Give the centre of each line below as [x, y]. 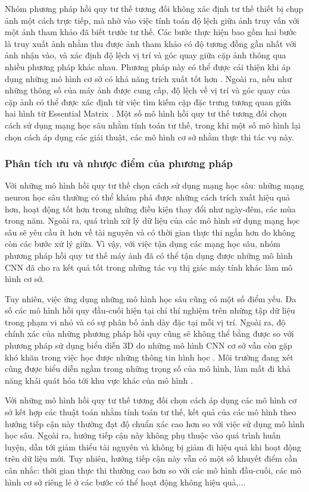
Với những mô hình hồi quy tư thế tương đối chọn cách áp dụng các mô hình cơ [151, 400]
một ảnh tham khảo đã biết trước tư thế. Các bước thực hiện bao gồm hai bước [151, 32]
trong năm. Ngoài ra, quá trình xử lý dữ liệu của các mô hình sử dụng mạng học [152, 220]
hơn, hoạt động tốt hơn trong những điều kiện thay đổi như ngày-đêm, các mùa [150, 209]
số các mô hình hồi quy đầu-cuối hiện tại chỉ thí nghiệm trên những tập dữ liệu [150, 310]
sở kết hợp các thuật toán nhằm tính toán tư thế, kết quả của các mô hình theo [151, 412]
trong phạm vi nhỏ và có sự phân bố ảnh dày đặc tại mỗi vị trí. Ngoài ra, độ [145, 322]
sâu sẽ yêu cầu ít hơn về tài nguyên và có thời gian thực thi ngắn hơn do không [150, 232]
